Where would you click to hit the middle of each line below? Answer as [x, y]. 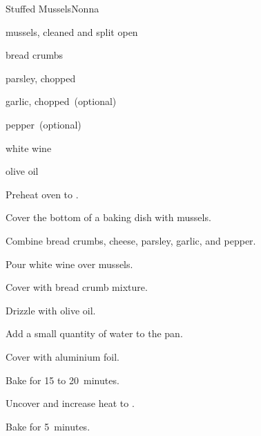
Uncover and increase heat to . [70, 403]
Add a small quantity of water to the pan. [94, 333]
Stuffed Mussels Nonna [52, 8]
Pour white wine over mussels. [69, 264]
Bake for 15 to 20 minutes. [62, 380]
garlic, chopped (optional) [61, 101]
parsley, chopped [41, 78]
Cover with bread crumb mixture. [77, 287]
